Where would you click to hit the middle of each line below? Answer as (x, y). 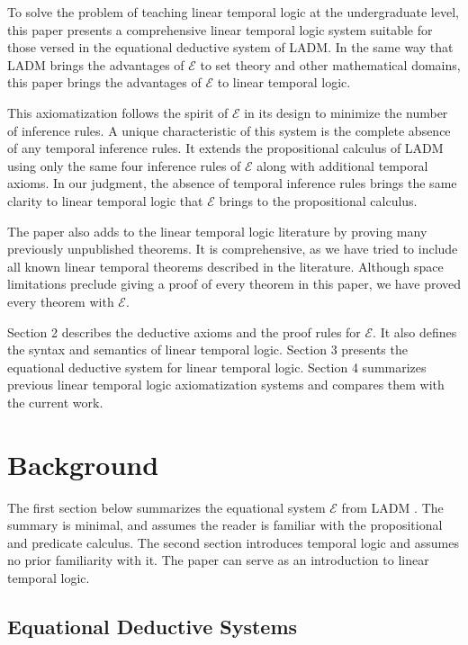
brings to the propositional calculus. (318, 200)
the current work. (55, 402)
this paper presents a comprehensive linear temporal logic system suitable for (220, 29)
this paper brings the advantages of (104, 82)
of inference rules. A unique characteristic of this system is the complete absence (229, 130)
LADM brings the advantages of (96, 64)
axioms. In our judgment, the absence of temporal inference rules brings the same (232, 183)
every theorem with (61, 301)
